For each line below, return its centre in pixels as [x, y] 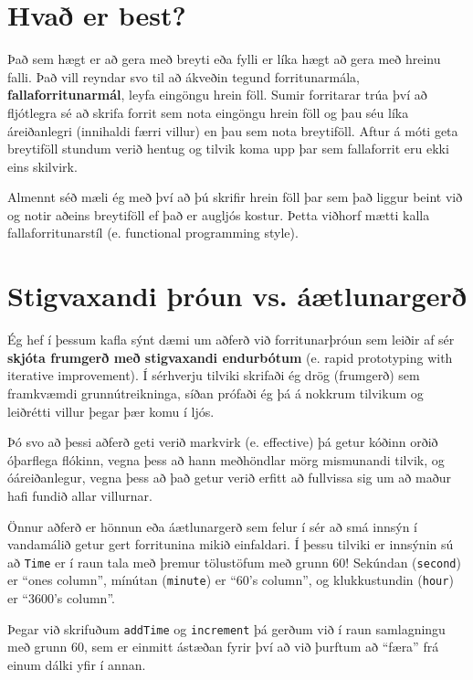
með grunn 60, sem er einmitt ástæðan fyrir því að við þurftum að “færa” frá [223, 647]
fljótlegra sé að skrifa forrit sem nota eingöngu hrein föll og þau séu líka [208, 112]
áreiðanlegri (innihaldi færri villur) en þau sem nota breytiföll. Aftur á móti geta [233, 130]
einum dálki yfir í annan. [77, 664]
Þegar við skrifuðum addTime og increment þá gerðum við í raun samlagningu [226, 628]
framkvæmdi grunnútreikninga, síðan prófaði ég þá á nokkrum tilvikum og [215, 393]
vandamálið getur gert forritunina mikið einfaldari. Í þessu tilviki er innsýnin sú [231, 544]
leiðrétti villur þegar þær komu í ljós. [111, 411]
